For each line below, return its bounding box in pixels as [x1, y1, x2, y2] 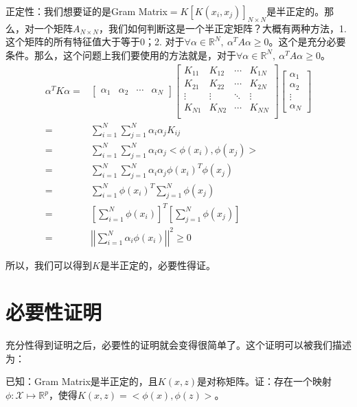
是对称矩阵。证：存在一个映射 [196, 374, 332, 388]
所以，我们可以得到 [5, 257, 92, 272]
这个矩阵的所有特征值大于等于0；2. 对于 [5, 34, 185, 49]
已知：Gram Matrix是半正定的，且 [5, 374, 158, 388]
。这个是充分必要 [268, 34, 346, 49]
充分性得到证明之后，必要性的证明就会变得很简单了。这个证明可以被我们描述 [5, 338, 352, 352]
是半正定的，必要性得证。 [100, 257, 216, 272]
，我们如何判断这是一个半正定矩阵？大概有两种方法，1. [98, 21, 347, 35]
